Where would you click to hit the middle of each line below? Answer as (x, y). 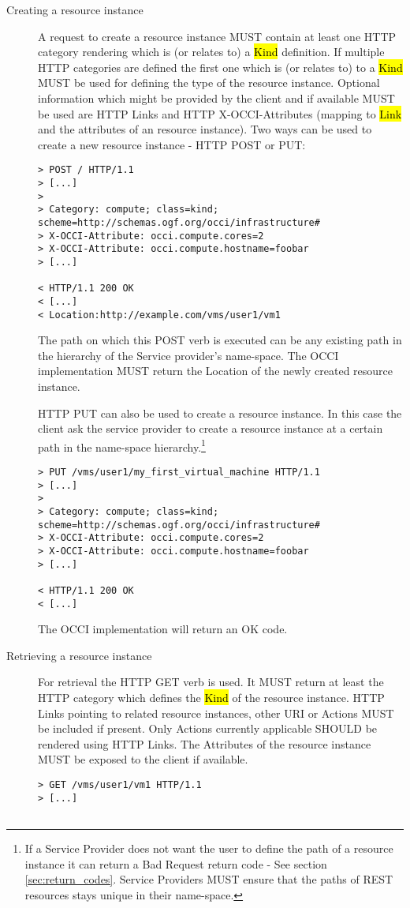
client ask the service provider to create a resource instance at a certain (211, 428)
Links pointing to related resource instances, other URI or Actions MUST (216, 713)
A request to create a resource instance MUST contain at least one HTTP (217, 36)
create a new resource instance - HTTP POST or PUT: (172, 144)
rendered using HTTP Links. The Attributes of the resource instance (205, 743)
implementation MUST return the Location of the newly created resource (216, 371)
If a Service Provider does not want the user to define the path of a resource (209, 848)
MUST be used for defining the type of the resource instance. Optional (209, 83)
